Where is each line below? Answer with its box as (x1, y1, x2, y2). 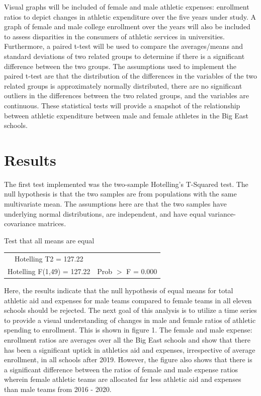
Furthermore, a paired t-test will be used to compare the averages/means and (4, 41, 243, 51)
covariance (4, 218, 36, 229)
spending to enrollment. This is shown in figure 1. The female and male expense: (4, 324, 252, 335)
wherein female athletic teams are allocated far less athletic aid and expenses (4, 374, 241, 384)
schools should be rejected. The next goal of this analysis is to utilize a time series (4, 305, 257, 315)
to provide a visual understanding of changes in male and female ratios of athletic (4, 314, 256, 325)
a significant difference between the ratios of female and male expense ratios (4, 364, 238, 374)
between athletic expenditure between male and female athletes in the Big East (4, 110, 248, 120)
